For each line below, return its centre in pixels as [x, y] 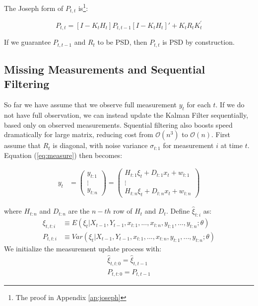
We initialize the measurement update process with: [83, 248]
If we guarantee [28, 42]
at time [231, 145]
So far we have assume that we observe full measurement [91, 105]
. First [221, 134]
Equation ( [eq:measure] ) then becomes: [63, 155]
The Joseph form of [34, 8]
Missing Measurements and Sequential [105, 69]
